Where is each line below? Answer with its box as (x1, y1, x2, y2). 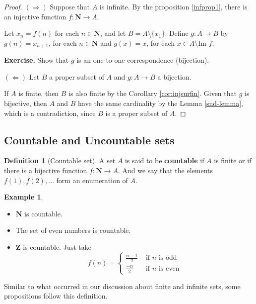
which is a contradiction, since (4, 107, 96, 118)
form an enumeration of (56, 175, 128, 185)
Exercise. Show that (4, 55, 69, 65)
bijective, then (4, 98, 47, 108)
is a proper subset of (105, 107, 168, 118)
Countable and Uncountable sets (4, 132, 175, 147)
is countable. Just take (23, 241, 91, 252)
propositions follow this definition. (4, 291, 108, 301)
